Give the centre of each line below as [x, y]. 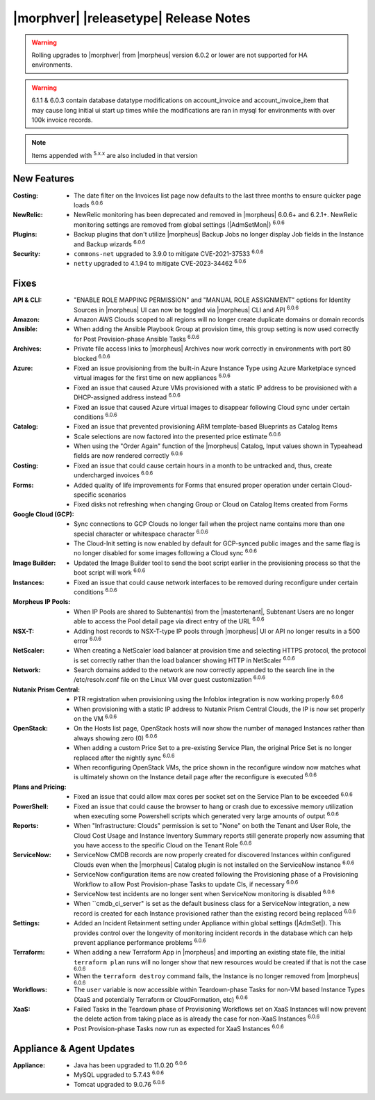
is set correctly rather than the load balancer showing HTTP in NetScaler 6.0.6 [184, 660]
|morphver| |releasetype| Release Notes [132, 18]
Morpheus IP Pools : [42, 602]
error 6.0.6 [88, 640]
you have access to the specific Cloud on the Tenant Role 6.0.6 [163, 845]
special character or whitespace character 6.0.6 [141, 533]
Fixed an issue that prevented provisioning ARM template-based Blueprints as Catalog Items [206, 427]
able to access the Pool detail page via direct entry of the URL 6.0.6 [169, 621]
